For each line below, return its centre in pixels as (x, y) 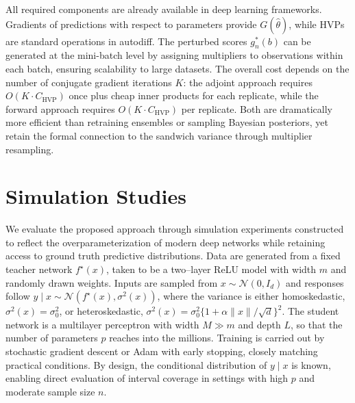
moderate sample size (50, 391)
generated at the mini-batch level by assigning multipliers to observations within (174, 55)
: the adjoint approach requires (248, 82)
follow (18, 296)
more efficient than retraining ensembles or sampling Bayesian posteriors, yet (167, 122)
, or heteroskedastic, (101, 311)
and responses (315, 282)
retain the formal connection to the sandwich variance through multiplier (159, 135)
